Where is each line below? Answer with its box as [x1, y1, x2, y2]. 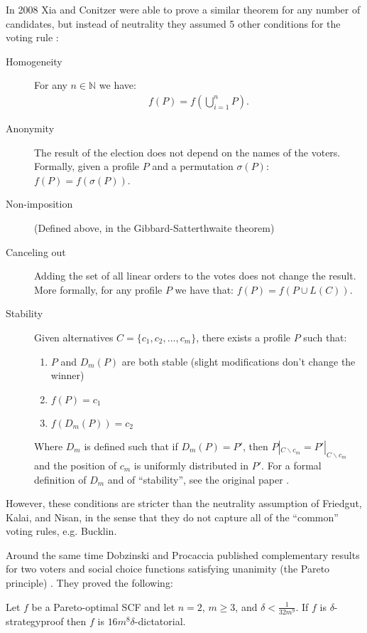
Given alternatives [34, 329, 114, 344]
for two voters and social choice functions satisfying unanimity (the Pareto [6, 561, 330, 576]
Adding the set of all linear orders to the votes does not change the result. [34, 268, 356, 283]
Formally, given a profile [34, 159, 140, 174]
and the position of [34, 457, 116, 472]
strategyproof [6, 613, 64, 628]
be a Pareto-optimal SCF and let [31, 599, 175, 614]
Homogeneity [6, 53, 62, 68]
